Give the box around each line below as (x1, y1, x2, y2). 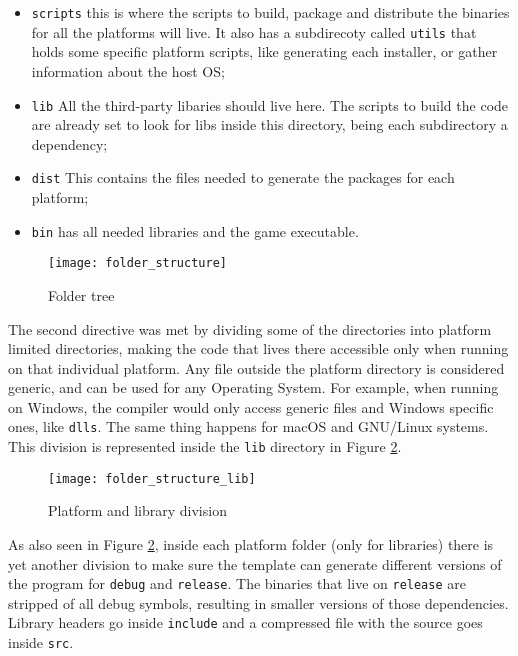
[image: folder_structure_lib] (48, 471, 256, 486)
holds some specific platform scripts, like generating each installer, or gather (31, 41, 498, 62)
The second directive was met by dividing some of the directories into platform (8, 318, 492, 339)
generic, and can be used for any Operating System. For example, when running (8, 377, 499, 398)
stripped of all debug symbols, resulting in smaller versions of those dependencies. (8, 592, 509, 613)
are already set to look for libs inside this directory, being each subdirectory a (31, 114, 508, 135)
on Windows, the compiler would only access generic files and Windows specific (8, 396, 494, 417)
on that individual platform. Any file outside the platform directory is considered (8, 357, 505, 378)
